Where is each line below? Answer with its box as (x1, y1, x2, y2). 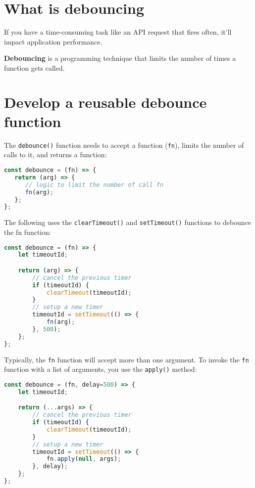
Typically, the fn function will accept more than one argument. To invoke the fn (4, 354, 249, 364)
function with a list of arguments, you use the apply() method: (4, 364, 197, 374)
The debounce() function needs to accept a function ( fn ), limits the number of (4, 139, 244, 150)
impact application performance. (4, 36, 102, 46)
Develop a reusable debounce (4, 91, 207, 112)
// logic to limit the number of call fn (25, 181, 164, 188)
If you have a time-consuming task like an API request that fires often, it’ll (4, 27, 232, 37)
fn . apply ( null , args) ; (46, 455, 121, 463)
